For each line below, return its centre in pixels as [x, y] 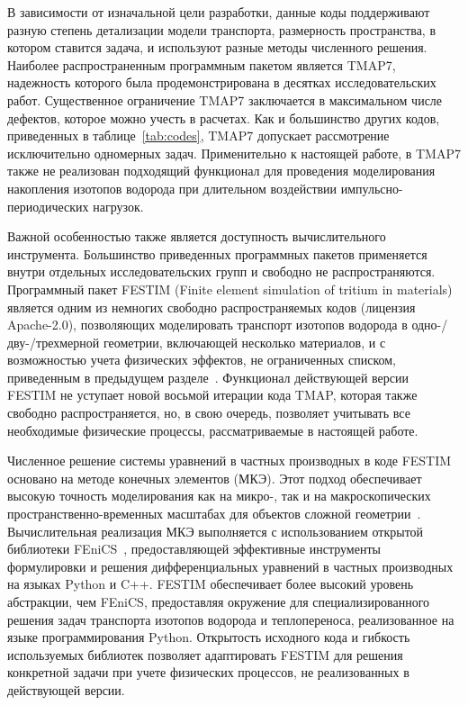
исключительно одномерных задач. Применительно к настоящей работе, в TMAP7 [234, 153]
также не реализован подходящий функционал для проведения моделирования [221, 171]
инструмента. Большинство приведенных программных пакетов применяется [217, 253]
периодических [48, 206]
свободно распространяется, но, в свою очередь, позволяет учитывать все [209, 413]
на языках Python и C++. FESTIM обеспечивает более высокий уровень [211, 584]
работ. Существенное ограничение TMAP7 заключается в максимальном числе [225, 99]
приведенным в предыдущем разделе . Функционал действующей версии [208, 377]
